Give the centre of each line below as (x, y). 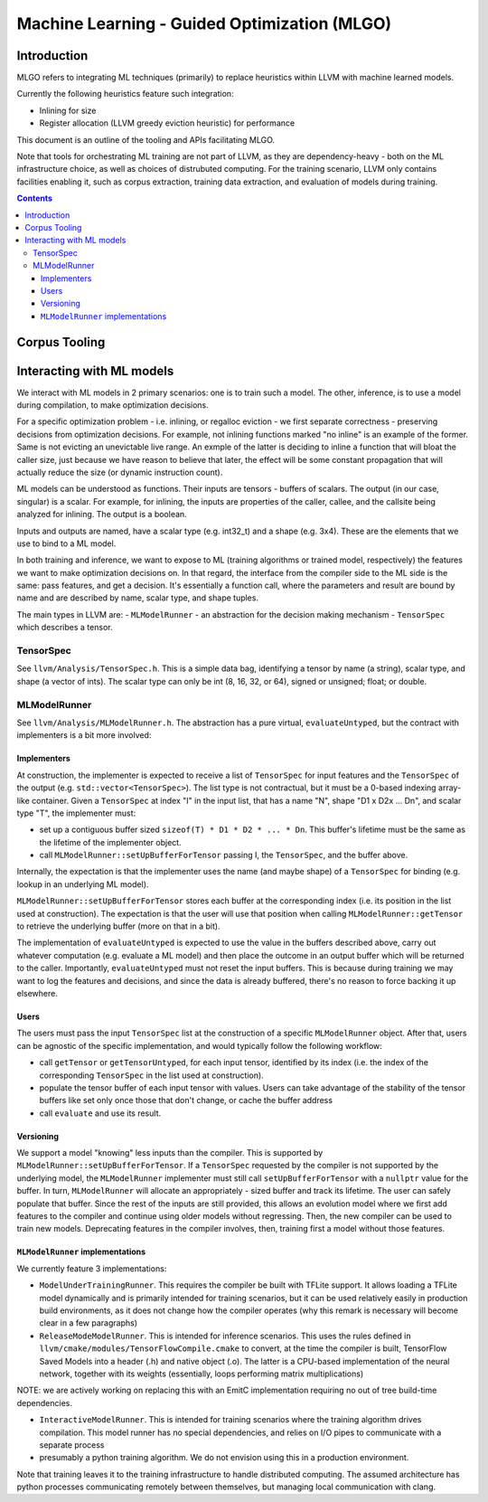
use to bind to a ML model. (66, 543)
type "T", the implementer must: (76, 813)
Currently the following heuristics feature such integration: (125, 94)
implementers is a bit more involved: (84, 735)
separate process (72, 1445)
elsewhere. (37, 993)
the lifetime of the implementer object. (110, 842)
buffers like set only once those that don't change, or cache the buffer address (186, 1101)
